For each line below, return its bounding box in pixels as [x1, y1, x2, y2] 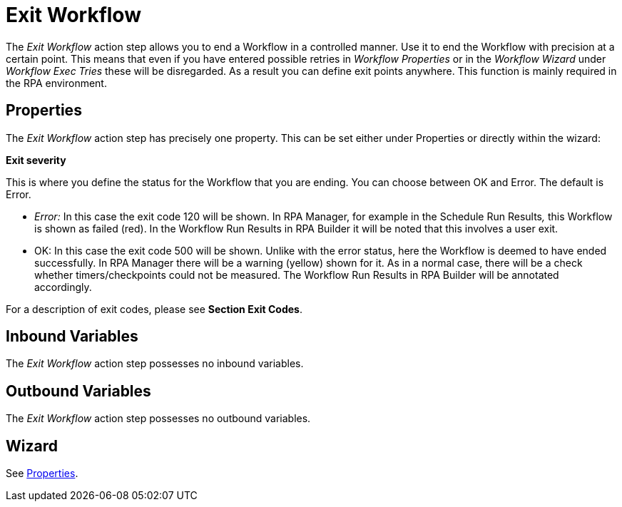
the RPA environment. [6, 76, 107, 89]
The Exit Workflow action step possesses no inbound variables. [6, 357, 304, 370]
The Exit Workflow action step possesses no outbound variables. [6, 412, 311, 425]
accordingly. [34, 280, 92, 293]
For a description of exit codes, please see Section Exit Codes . [6, 302, 302, 315]
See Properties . [6, 467, 78, 480]
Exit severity [6, 153, 66, 166]
